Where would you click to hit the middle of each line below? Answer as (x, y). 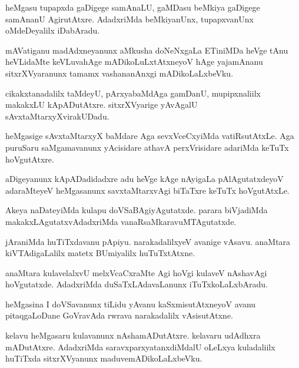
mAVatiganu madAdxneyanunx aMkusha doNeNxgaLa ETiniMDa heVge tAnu (147, 50)
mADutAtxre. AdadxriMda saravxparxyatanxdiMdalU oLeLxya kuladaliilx (140, 347)
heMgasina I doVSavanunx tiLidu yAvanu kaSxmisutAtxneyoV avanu (131, 304)
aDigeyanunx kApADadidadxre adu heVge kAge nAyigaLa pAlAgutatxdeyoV (144, 179)
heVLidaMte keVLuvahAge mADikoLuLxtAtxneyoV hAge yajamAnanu (134, 62)
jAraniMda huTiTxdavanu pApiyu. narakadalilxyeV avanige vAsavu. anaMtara (148, 241)
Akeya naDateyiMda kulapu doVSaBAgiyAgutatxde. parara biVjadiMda (137, 210)
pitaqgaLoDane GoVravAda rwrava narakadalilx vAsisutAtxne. (119, 315)
